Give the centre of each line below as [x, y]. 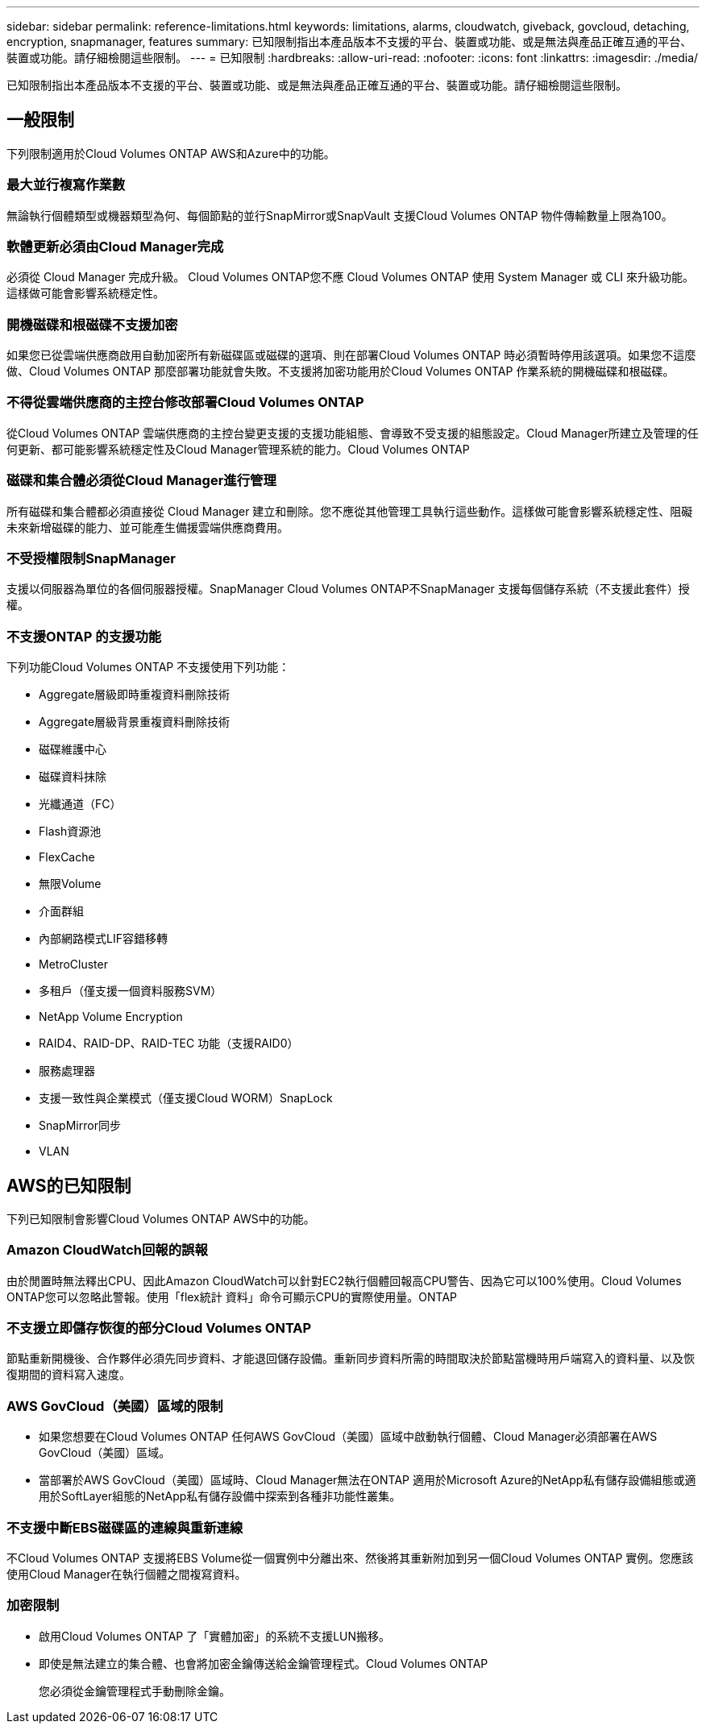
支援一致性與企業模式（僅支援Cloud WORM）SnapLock [186, 1098]
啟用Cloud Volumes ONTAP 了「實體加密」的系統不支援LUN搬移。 [215, 1636]
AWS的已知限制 [69, 1185]
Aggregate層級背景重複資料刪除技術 [135, 722]
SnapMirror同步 [80, 1126]
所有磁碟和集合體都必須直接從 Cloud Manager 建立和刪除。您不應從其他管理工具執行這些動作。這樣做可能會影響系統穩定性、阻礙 [350, 511]
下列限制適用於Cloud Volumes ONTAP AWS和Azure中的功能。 [171, 153]
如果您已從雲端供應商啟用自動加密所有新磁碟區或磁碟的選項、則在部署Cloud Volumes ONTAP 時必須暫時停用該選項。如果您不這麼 [351, 355]
